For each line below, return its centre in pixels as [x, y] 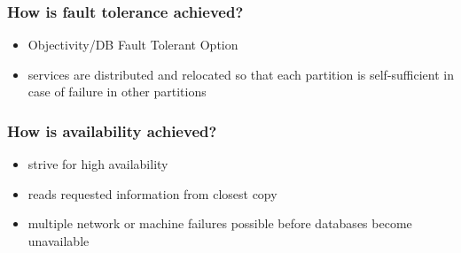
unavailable [59, 241]
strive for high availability [98, 164]
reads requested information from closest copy [152, 193]
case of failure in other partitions [117, 92]
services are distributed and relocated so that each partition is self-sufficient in [241, 74]
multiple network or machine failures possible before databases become [220, 223]
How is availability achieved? [112, 130]
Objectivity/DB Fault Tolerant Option [133, 45]
